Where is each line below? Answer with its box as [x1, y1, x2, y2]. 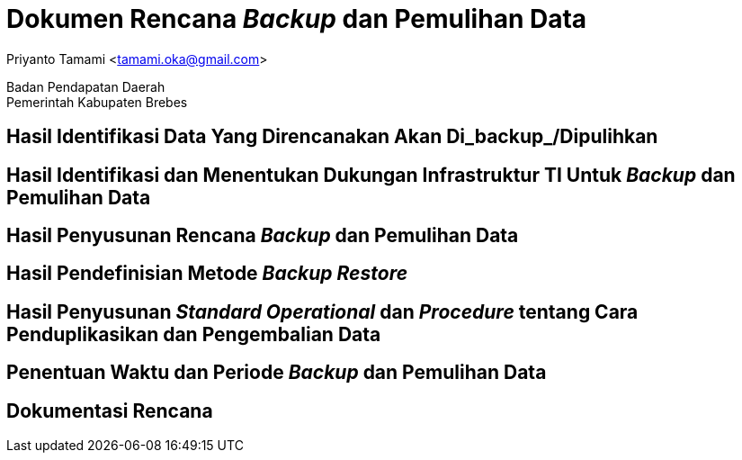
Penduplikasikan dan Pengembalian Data [6, 322, 381, 346]
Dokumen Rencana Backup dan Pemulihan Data [6, 4, 587, 34]
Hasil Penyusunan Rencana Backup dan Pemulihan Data [6, 224, 519, 248]
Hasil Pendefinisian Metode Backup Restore [6, 262, 408, 285]
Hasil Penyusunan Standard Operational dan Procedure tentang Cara [6, 300, 639, 323]
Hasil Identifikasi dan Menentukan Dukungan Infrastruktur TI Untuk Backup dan [6, 163, 736, 186]
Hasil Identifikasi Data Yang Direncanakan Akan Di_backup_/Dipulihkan [6, 125, 658, 149]
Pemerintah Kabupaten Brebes [6, 94, 188, 110]
